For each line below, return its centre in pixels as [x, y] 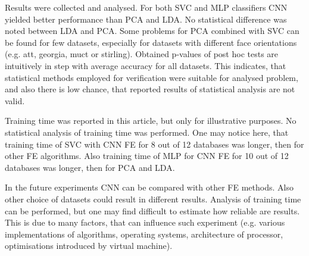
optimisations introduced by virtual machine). [89, 246]
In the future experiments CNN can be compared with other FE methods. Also [149, 187]
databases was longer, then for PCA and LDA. [90, 167]
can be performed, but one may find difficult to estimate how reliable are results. [152, 210]
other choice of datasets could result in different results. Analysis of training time [153, 199]
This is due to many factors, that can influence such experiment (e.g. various [145, 222]
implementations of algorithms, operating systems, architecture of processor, [144, 234]
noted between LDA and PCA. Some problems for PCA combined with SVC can [152, 31]
